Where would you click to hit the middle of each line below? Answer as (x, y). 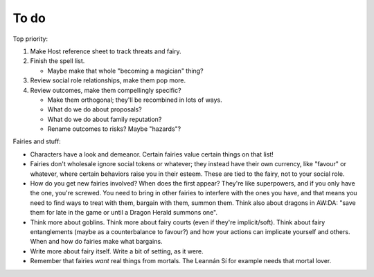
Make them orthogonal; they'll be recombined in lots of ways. (135, 100)
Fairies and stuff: (37, 141)
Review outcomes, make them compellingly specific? (106, 90)
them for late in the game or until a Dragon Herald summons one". (124, 213)
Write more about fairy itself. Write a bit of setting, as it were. (117, 251)
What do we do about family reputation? (105, 119)
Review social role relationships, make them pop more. (108, 80)
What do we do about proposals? (95, 109)
